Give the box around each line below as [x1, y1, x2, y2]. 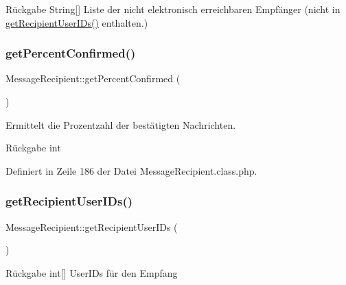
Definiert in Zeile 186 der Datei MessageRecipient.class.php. [5, 163, 257, 177]
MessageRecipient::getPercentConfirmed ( [5, 71, 181, 86]
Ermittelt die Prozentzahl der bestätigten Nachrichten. [5, 117, 236, 132]
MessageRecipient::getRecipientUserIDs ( [5, 219, 178, 234]
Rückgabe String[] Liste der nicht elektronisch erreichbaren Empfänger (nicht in [5, 2, 341, 16]
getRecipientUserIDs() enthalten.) [5, 15, 148, 29]
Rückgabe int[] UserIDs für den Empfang [5, 265, 178, 280]
